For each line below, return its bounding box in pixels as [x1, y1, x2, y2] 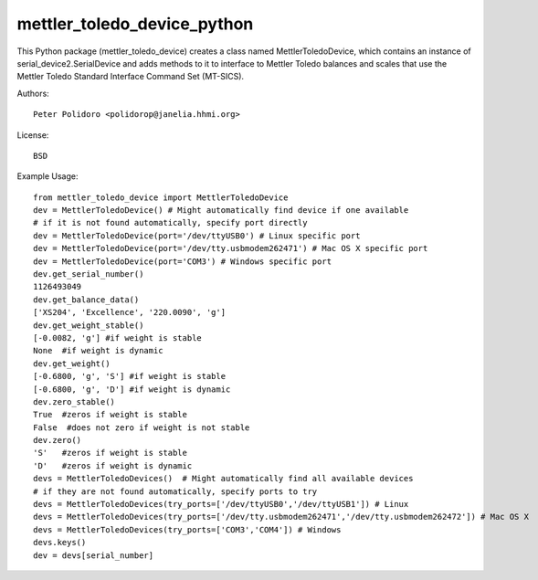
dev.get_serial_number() [33, 269, 144, 279]
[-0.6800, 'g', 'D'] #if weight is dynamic [33, 384, 231, 395]
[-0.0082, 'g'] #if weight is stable [33, 332, 203, 343]
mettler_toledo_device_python [16, 14, 254, 34]
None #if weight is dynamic [33, 345, 164, 356]
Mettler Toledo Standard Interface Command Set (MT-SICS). [16, 71, 245, 82]
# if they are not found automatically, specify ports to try [33, 486, 318, 497]
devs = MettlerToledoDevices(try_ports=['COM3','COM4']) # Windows [33, 524, 342, 534]
